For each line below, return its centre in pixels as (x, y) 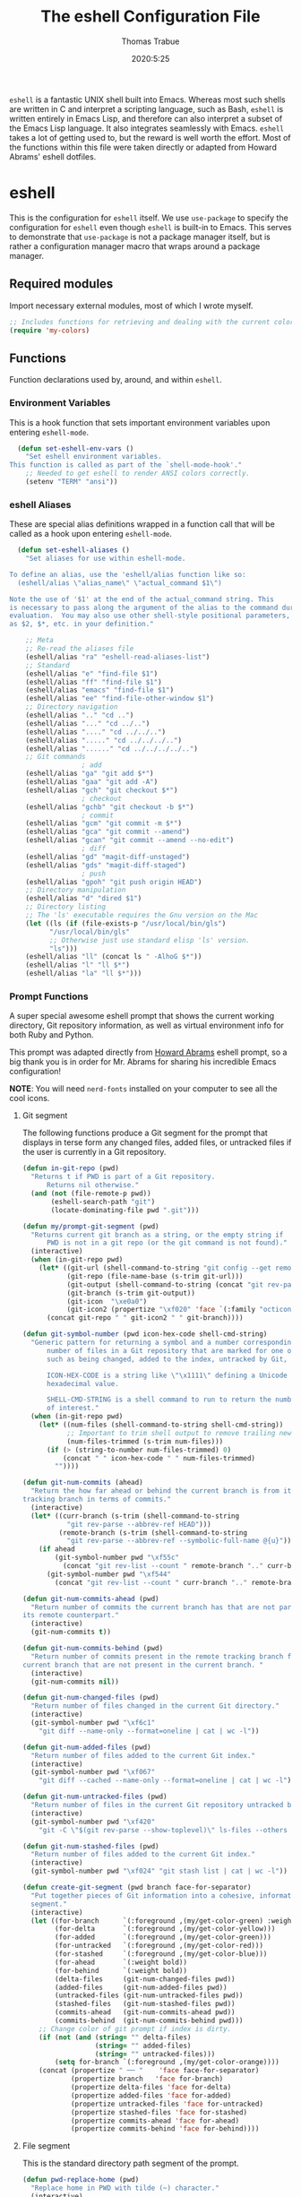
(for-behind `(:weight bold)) (121, 1970)
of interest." (73, 1409)
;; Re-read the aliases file (80, 649)
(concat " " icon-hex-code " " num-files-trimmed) (159, 1458)
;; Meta (39, 641)
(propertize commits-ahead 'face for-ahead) (155, 2121)
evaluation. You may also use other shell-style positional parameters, (150, 616)
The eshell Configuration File (150, 17)
